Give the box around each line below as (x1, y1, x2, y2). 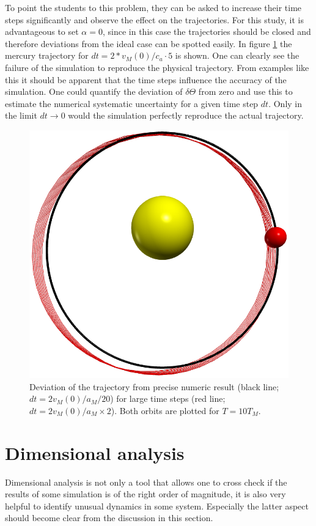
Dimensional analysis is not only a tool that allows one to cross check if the (5, 475, 287, 488)
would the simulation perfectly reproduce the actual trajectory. (68, 109, 304, 122)
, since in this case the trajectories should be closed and (102, 25, 311, 38)
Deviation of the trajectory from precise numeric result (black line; (29, 380, 279, 393)
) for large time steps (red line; (110, 392, 226, 405)
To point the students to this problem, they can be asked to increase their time (5, 1, 302, 13)
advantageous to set (5, 25, 79, 38)
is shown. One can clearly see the (175, 49, 299, 62)
